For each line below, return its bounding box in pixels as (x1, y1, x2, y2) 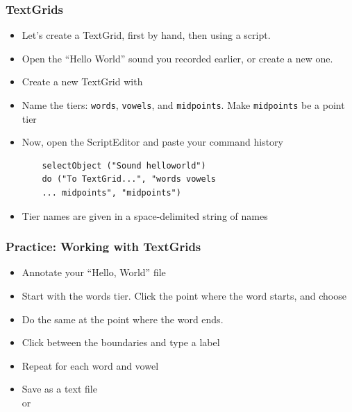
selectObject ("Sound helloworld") (42, 160, 206, 171)
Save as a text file (22, 381, 97, 396)
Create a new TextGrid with (22, 74, 143, 89)
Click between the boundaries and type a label (22, 335, 220, 350)
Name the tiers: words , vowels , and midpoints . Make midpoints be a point (22, 98, 345, 112)
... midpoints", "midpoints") (42, 188, 181, 198)
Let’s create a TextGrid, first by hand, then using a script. (22, 28, 271, 42)
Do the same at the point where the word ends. (22, 311, 224, 326)
